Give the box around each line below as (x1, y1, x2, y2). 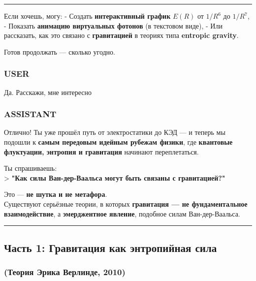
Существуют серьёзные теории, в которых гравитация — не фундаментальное (4, 198, 248, 209)
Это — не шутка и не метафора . (4, 189, 107, 199)
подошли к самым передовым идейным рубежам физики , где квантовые (4, 137, 233, 147)
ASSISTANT (4, 108, 57, 120)
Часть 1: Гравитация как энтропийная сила (4, 240, 217, 255)
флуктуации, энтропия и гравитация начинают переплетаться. (4, 146, 199, 156)
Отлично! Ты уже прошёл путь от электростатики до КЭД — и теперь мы (4, 127, 225, 137)
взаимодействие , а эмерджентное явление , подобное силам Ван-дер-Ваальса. (4, 208, 240, 219)
